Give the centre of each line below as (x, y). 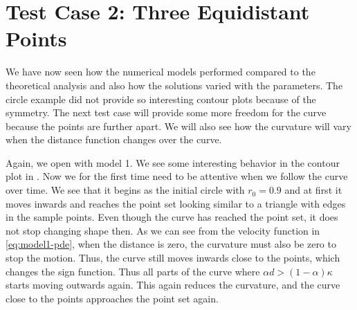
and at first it (313, 190)
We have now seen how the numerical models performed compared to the (161, 72)
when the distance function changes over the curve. (114, 139)
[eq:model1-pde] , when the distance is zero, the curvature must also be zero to (171, 244)
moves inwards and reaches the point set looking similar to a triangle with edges (176, 203)
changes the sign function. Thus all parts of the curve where (133, 271)
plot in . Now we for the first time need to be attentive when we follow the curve (177, 176)
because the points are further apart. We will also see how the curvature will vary (178, 126)
